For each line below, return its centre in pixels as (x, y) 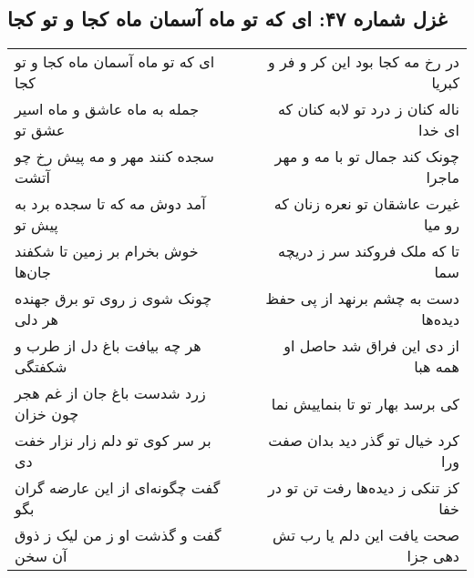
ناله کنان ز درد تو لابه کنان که (369, 109)
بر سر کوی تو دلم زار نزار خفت (113, 441)
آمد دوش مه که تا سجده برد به (110, 204)
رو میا (441, 225)
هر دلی (36, 319)
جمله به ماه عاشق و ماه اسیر (107, 109)
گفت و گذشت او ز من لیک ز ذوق (118, 535)
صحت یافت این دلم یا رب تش (366, 535)
